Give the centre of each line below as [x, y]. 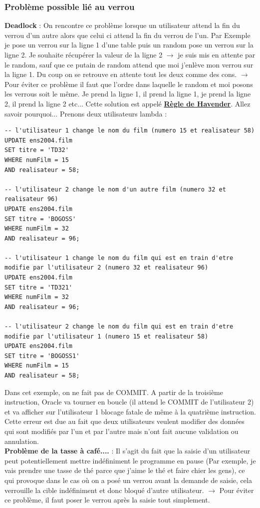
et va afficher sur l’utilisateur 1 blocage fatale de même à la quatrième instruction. [130, 411]
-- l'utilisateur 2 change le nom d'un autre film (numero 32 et [115, 189]
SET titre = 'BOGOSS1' [42, 356]
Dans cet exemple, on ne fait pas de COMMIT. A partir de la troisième [114, 392]
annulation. [22, 441]
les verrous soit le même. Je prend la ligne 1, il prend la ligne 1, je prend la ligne [128, 94]
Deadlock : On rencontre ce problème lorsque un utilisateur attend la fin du [122, 25]
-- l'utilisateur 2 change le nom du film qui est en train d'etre [119, 327]
